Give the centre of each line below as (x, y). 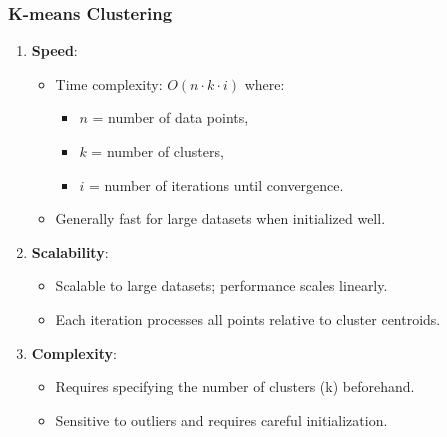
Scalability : (70, 251)
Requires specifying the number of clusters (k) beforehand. (235, 386)
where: (264, 83)
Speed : (54, 50)
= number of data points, (170, 117)
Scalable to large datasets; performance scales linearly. (221, 285)
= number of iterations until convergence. (216, 184)
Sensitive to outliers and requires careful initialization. (221, 419)
